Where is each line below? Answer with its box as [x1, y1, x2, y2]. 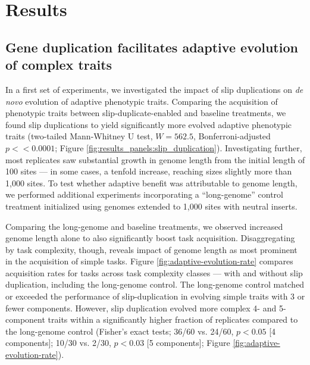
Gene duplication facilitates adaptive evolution [5, 38, 298, 56]
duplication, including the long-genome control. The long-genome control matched [5, 278, 305, 291]
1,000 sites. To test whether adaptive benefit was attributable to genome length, [5, 176, 298, 189]
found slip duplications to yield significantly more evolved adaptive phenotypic [5, 118, 292, 130]
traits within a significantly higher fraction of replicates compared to [48, 313, 298, 326]
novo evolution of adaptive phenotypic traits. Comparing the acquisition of [5, 95, 278, 107]
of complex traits [5, 55, 112, 74]
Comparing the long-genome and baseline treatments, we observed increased [5, 220, 283, 232]
